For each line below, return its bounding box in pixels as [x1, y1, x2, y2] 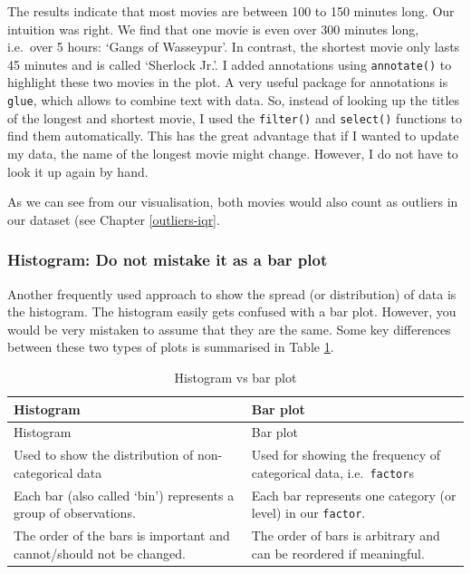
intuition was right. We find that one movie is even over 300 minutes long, [7, 19, 419, 38]
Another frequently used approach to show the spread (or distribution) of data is [7, 284, 457, 303]
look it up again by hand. [7, 161, 149, 180]
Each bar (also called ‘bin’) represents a [14, 485, 235, 504]
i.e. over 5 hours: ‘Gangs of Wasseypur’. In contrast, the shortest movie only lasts [7, 37, 460, 56]
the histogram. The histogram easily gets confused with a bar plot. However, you [7, 302, 457, 321]
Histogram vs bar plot [174, 367, 297, 386]
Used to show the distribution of [14, 445, 194, 464]
